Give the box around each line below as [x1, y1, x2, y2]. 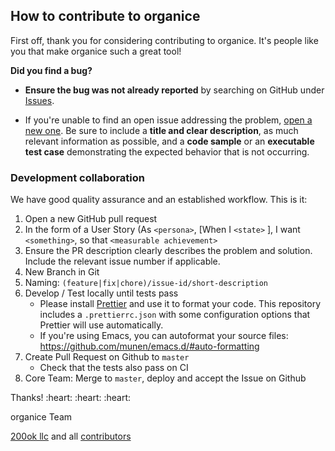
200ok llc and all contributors [10, 430, 132, 443]
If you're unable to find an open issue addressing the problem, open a [24, 114, 313, 126]
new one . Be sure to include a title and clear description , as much [24, 124, 299, 136]
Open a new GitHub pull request [24, 213, 158, 225]
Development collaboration [10, 170, 145, 184]
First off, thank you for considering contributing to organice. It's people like [10, 34, 319, 46]
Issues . [24, 94, 55, 106]
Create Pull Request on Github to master [24, 351, 190, 363]
